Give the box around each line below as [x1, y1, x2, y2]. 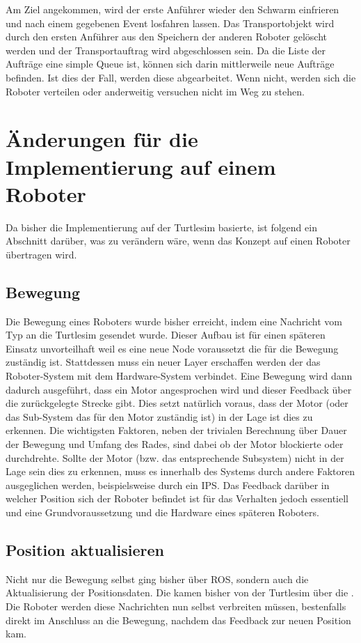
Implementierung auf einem [6, 152, 276, 180]
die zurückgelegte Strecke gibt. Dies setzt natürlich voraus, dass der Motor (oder [6, 396, 348, 410]
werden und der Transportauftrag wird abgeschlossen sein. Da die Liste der [6, 42, 326, 57]
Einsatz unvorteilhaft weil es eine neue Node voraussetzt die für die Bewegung [6, 341, 339, 355]
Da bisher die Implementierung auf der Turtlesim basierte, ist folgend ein [6, 219, 317, 234]
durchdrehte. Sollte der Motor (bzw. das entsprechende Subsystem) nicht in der [6, 450, 344, 465]
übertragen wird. [6, 247, 77, 261]
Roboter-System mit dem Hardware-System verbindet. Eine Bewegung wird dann [6, 369, 353, 383]
